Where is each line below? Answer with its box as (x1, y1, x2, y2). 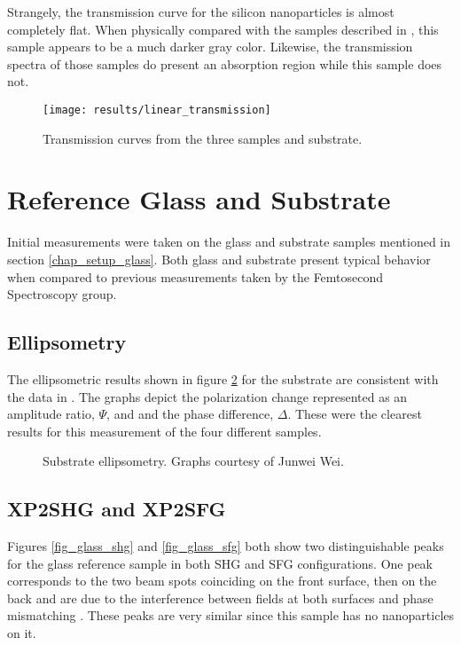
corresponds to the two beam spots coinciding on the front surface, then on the (7, 571, 437, 590)
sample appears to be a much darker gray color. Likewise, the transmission (7, 37, 413, 56)
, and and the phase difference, (106, 405, 274, 423)
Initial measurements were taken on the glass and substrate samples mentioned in (7, 232, 451, 251)
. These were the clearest (287, 405, 422, 423)
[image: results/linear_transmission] (43, 103, 271, 116)
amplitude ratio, (7, 405, 95, 423)
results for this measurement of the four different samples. (7, 421, 322, 440)
